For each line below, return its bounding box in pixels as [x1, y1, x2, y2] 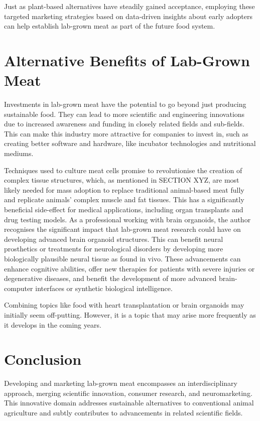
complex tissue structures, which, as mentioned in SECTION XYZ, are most [4, 175, 239, 185]
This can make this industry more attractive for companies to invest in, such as [4, 128, 248, 138]
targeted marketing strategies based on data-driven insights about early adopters [4, 11, 252, 21]
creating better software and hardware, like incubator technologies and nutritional [4, 138, 256, 149]
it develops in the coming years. [4, 319, 101, 330]
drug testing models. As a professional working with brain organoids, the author [4, 214, 251, 224]
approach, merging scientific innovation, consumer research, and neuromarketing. [4, 387, 252, 398]
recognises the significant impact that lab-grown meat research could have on [4, 224, 241, 234]
